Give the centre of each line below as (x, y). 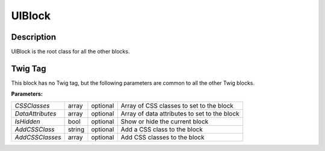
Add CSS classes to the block (162, 137)
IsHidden (27, 122)
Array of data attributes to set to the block (180, 113)
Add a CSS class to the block (162, 129)
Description (34, 37)
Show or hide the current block (165, 122)
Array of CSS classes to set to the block (177, 105)
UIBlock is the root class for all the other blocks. (70, 52)
